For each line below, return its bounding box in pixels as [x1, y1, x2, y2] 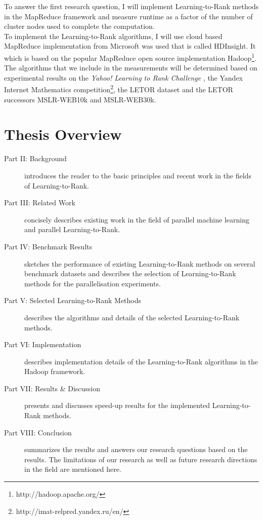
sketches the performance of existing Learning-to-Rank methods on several [24, 258, 255, 269]
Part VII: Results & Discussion [4, 383, 100, 393]
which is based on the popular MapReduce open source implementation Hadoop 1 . [4, 51, 257, 63]
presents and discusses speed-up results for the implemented [24, 400, 210, 411]
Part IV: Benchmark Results [4, 241, 93, 251]
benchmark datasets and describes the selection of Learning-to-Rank [24, 268, 236, 279]
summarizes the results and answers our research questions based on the [24, 444, 248, 455]
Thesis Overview [4, 124, 122, 144]
